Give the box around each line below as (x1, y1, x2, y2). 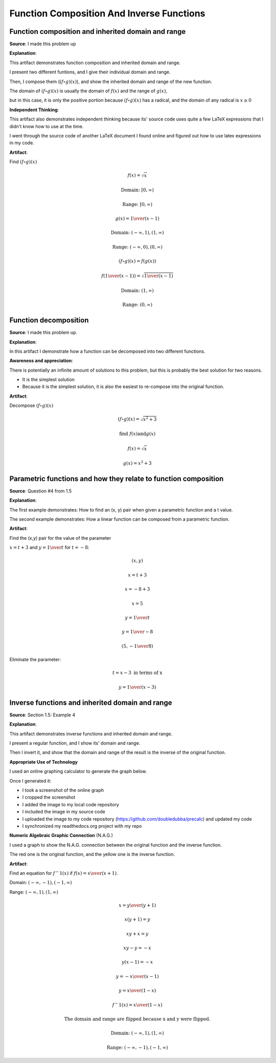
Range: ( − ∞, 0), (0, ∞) (112, 244, 163, 250)
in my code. (9, 140, 34, 146)
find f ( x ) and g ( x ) (119, 431, 156, 437)
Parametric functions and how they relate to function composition (9, 474, 224, 483)
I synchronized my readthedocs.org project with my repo (22, 823, 142, 829)
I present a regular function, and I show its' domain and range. (9, 740, 141, 746)
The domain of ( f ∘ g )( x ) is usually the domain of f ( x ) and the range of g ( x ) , (9, 88, 168, 94)
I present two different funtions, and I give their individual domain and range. (9, 69, 171, 75)
